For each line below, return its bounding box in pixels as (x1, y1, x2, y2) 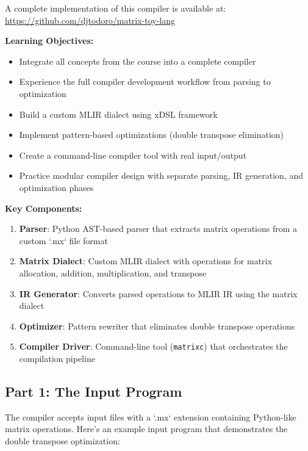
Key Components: (5, 201, 82, 214)
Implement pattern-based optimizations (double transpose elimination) (19, 128, 284, 141)
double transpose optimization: (5, 434, 120, 447)
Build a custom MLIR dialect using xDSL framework (19, 107, 218, 120)
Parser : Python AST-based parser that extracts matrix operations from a (19, 222, 298, 235)
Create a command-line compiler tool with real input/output (19, 148, 247, 161)
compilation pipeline (19, 352, 95, 364)
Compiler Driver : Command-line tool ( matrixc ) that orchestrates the (19, 340, 288, 353)
